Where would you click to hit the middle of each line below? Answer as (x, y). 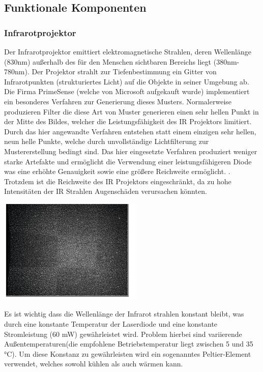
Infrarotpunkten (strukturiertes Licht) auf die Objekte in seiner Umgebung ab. (127, 81)
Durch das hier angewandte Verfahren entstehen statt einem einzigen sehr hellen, (130, 131)
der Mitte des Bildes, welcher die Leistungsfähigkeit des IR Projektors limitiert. (128, 121)
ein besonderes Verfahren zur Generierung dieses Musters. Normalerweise (118, 101)
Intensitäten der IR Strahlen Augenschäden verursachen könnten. (106, 191)
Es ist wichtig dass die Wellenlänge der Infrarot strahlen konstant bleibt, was (124, 314)
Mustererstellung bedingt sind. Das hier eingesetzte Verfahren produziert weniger (131, 151)
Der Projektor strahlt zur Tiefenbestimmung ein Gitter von (124, 71)
